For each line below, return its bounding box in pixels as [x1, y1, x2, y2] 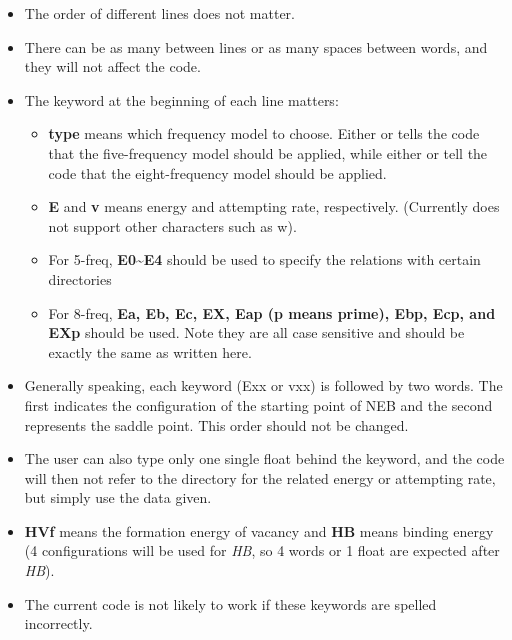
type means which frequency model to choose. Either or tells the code [48, 123, 480, 144]
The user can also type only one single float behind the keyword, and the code [24, 448, 505, 469]
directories [48, 268, 112, 289]
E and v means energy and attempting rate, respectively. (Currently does [48, 196, 500, 217]
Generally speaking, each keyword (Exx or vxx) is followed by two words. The [24, 375, 503, 396]
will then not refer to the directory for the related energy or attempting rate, [24, 467, 496, 488]
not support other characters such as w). [48, 215, 297, 236]
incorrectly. [24, 613, 93, 634]
